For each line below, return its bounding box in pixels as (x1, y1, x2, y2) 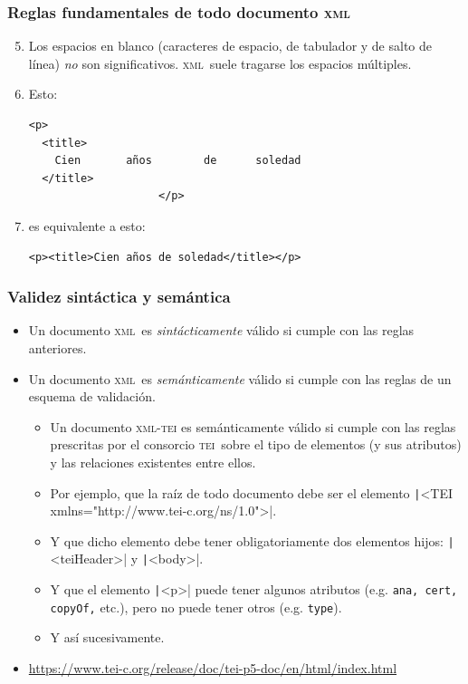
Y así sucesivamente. (50, 628, 165, 647)
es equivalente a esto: (28, 216, 146, 235)
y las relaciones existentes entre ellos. (50, 452, 256, 471)
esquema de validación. (28, 387, 156, 406)
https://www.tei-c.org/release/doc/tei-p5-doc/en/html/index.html (28, 659, 397, 677)
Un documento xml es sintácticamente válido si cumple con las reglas (28, 321, 415, 340)
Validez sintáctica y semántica (7, 285, 231, 308)
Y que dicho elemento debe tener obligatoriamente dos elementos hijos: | (50, 531, 454, 550)
